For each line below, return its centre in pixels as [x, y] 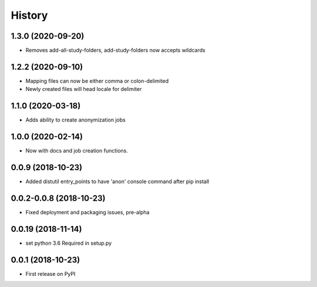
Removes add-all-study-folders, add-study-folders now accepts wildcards [115, 50]
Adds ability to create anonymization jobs [75, 120]
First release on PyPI [50, 274]
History [29, 15]
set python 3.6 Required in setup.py [69, 243]
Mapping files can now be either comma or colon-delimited [97, 81]
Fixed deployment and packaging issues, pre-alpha [87, 212]
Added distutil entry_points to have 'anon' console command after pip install [117, 181]
